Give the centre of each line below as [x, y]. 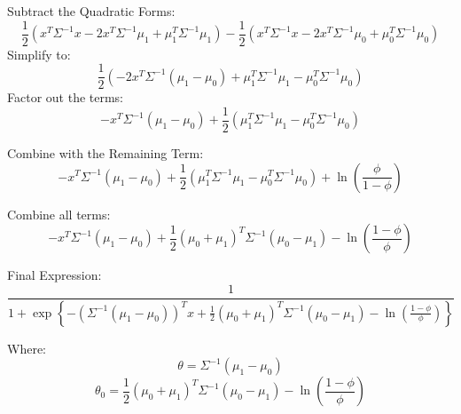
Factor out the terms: [66, 97]
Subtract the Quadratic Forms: [91, 11]
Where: [27, 348]
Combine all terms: [59, 214]
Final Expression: [55, 275]
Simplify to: [39, 54]
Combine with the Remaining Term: [105, 152]
